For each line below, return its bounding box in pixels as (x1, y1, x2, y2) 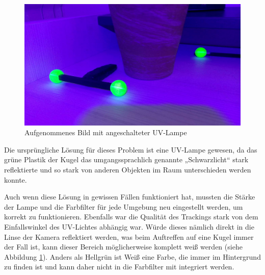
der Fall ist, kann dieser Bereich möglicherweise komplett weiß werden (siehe (4, 241, 243, 252)
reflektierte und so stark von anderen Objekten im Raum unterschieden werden (4, 164, 251, 175)
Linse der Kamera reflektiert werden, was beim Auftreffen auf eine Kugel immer (4, 231, 254, 242)
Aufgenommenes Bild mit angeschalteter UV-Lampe (24, 127, 187, 138)
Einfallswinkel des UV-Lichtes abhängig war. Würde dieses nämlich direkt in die (4, 221, 254, 232)
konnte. (4, 174, 27, 185)
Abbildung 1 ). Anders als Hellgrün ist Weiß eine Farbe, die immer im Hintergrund (4, 251, 261, 262)
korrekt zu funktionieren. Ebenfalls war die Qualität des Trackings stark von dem (4, 211, 258, 222)
